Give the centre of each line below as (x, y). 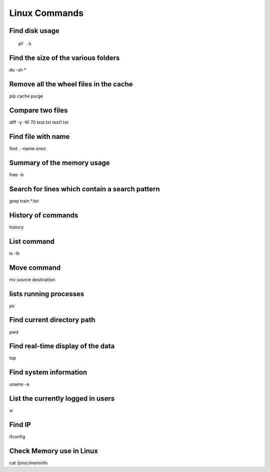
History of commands (44, 215)
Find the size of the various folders (64, 58)
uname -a (19, 384)
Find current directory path (52, 320)
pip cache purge (26, 96)
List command (32, 241)
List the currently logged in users (62, 399)
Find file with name (39, 137)
